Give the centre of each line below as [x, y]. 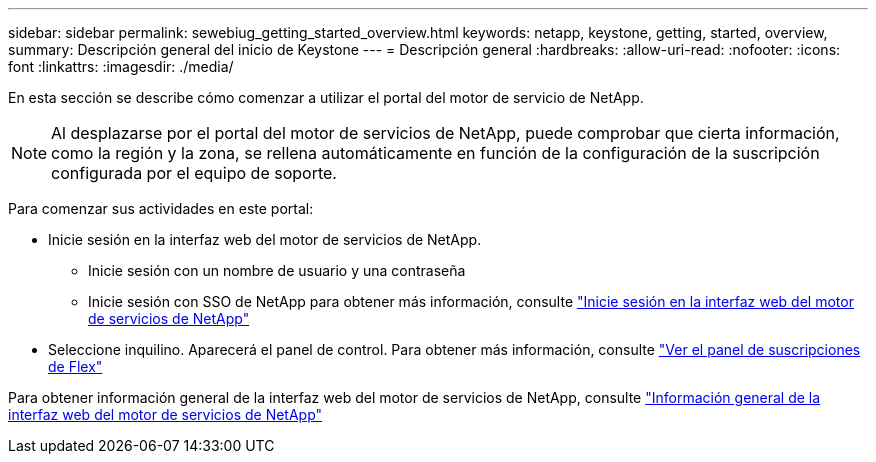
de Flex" [75, 366]
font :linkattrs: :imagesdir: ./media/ [121, 66]
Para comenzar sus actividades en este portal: [161, 208]
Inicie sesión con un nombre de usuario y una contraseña [277, 270]
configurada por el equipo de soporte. [194, 173]
